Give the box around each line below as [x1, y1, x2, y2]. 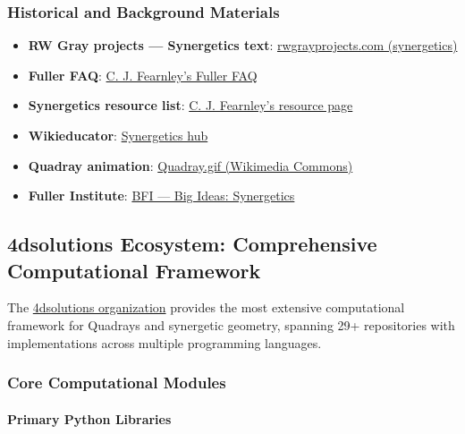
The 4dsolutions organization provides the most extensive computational [7, 298, 405, 317]
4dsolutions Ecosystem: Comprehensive [7, 230, 377, 258]
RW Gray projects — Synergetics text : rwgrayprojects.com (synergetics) [28, 36, 458, 55]
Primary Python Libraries [7, 409, 172, 428]
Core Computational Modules [7, 371, 226, 394]
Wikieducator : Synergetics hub [28, 126, 208, 144]
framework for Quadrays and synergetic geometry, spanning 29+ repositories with [7, 315, 455, 334]
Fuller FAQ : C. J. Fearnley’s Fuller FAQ [28, 65, 258, 84]
